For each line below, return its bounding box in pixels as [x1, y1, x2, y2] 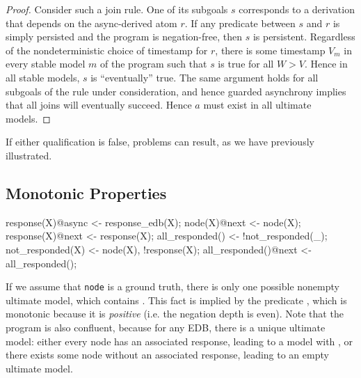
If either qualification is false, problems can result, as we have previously [6, 134, 314, 149]
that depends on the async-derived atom [6, 15, 177, 30]
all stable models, [6, 70, 80, 84]
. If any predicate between [184, 15, 296, 30]
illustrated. [6, 148, 52, 162]
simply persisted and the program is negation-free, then [6, 29, 242, 44]
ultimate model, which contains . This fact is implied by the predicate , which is [6, 292, 347, 307]
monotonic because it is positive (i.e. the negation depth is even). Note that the [6, 306, 344, 321]
